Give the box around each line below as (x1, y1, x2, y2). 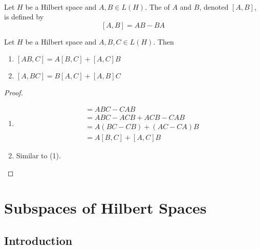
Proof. (4, 87, 23, 98)
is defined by (4, 11, 44, 22)
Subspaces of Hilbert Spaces (4, 197, 207, 218)
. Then (153, 36, 174, 47)
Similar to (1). (16, 150, 61, 161)
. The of (145, 1, 170, 12)
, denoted (199, 1, 229, 12)
